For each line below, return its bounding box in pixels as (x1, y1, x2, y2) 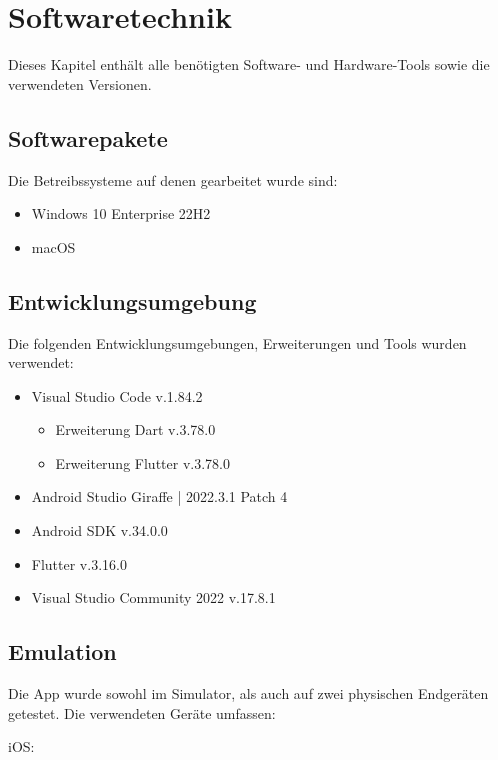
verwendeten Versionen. (8, 73, 152, 94)
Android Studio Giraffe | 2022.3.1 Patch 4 (31, 486, 288, 507)
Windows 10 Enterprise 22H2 (31, 203, 211, 224)
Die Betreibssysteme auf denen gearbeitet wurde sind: (8, 169, 338, 190)
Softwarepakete (8, 122, 168, 153)
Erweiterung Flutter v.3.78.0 (55, 452, 230, 473)
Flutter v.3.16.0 (31, 553, 127, 574)
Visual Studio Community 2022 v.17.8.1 (31, 587, 276, 608)
